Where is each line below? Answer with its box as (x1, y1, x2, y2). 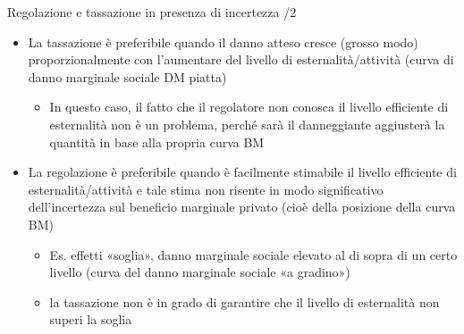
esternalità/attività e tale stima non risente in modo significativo (28, 180, 384, 198)
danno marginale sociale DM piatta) (28, 67, 227, 86)
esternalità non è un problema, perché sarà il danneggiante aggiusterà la (49, 114, 445, 133)
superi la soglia (49, 310, 132, 329)
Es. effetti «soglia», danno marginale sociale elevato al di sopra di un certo (49, 245, 458, 263)
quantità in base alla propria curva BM (49, 132, 265, 151)
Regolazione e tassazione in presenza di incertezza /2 (7, 3, 297, 21)
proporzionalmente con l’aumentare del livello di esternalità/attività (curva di (28, 50, 454, 69)
